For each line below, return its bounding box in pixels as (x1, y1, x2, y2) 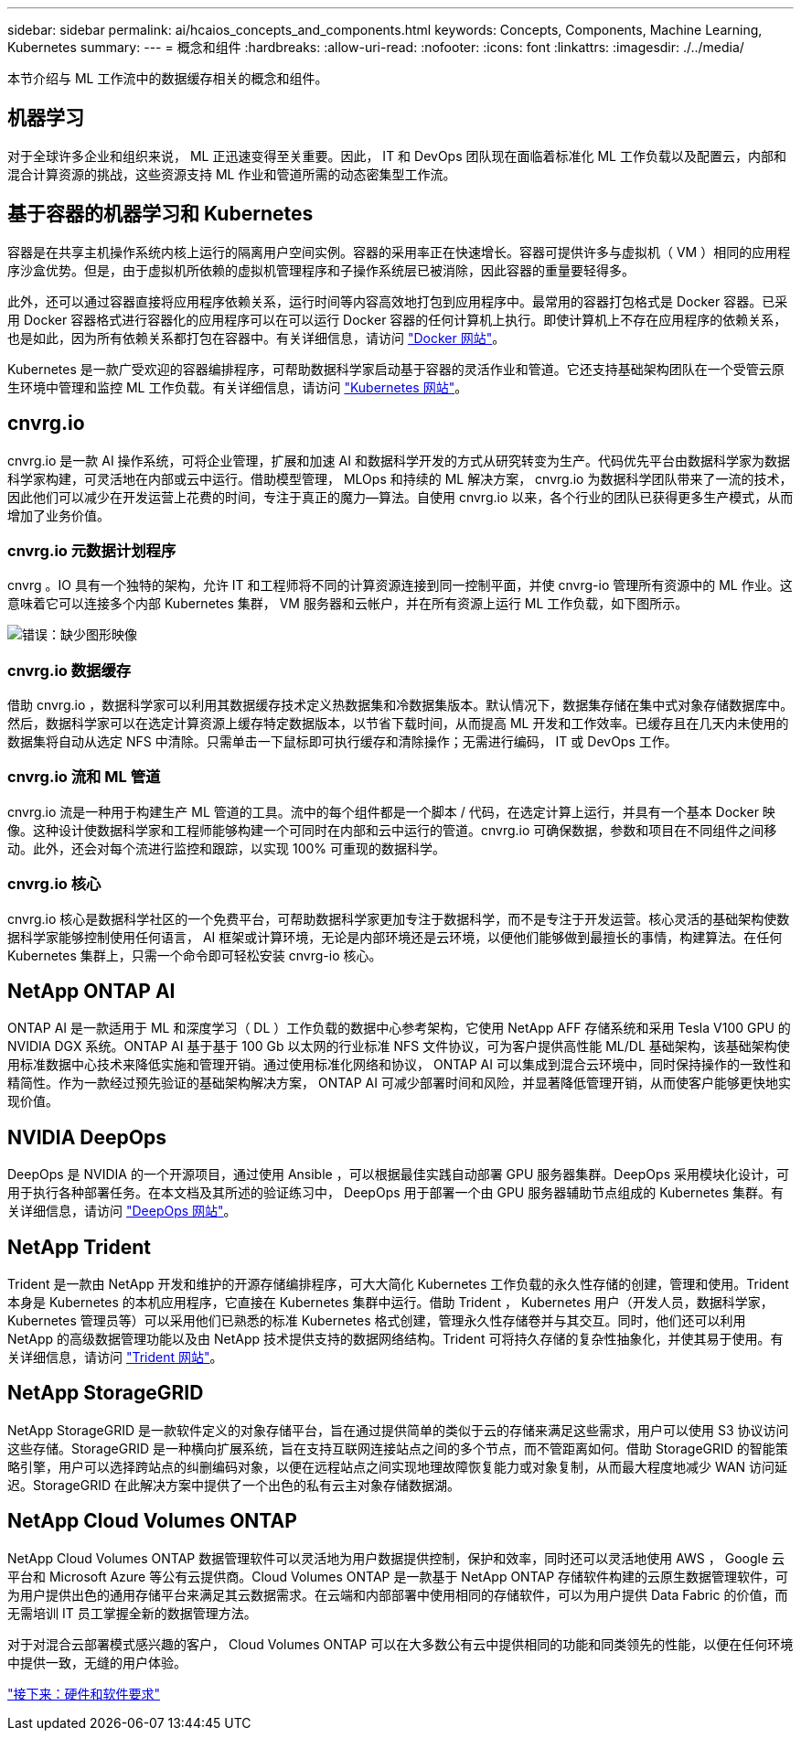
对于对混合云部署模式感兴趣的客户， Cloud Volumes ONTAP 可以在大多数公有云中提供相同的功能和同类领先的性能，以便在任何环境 (7, 1636, 794, 1652)
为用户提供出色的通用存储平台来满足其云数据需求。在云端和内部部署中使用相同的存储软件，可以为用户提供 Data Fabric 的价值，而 (7, 1586, 788, 1603)
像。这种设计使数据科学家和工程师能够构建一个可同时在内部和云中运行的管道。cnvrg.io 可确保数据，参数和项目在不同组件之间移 (7, 821, 777, 838)
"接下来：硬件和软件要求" (7, 1685, 161, 1701)
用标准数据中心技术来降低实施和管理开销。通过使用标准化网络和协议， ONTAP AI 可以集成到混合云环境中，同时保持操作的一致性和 (7, 1057, 791, 1073)
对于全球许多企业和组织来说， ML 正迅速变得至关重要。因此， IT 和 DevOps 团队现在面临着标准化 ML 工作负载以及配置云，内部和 (7, 147, 786, 164)
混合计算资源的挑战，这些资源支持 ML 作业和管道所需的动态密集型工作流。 (7, 166, 456, 182)
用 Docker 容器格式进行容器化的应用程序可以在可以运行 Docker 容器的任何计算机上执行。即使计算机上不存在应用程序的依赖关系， (7, 311, 787, 327)
